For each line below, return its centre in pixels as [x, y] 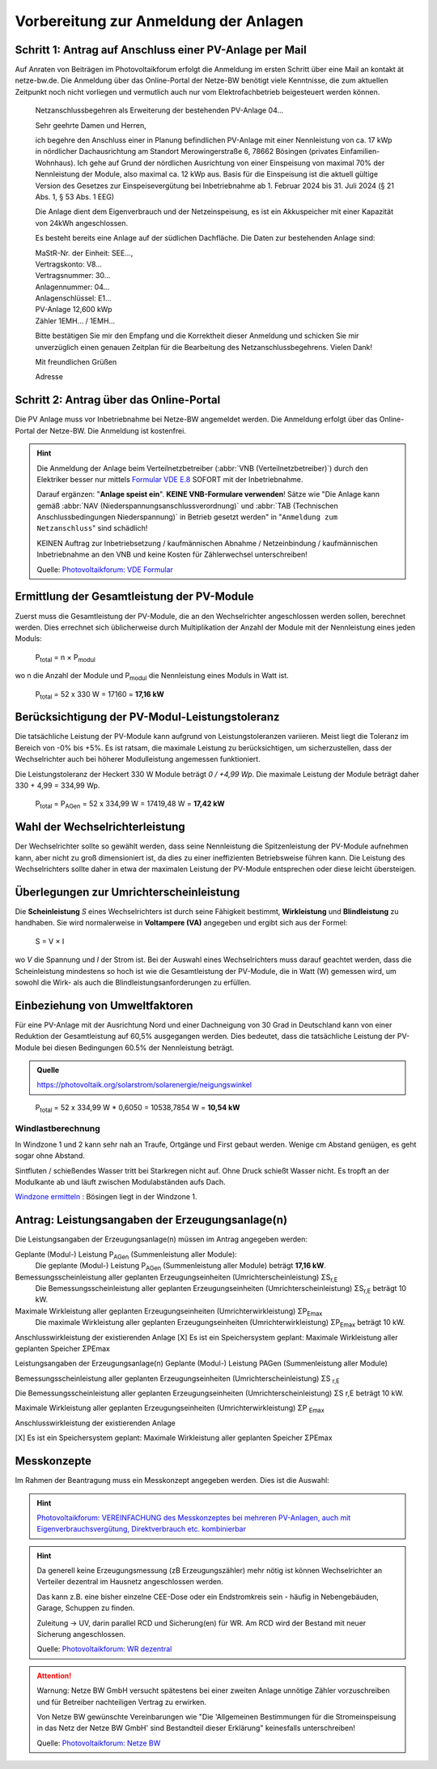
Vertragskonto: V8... [69, 264]
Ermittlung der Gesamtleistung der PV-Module [134, 597]
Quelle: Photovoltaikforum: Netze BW [99, 1743]
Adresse [49, 377]
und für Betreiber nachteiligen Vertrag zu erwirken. [121, 1702]
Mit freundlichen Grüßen [76, 362]
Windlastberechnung [57, 1128]
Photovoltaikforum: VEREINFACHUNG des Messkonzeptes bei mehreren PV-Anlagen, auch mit [194, 1517]
